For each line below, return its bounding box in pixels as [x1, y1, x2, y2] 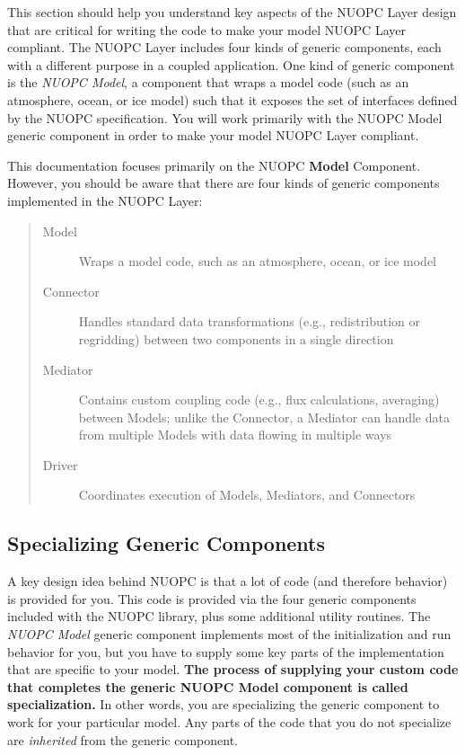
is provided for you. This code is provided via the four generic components [7, 589, 417, 608]
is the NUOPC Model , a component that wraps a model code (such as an [7, 73, 409, 92]
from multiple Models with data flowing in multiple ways [78, 425, 392, 444]
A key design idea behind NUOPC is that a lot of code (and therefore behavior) [7, 572, 448, 591]
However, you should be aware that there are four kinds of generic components [7, 173, 440, 192]
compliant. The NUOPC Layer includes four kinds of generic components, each [7, 38, 442, 57]
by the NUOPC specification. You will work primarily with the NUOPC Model [7, 108, 443, 127]
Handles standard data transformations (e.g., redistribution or [78, 312, 421, 331]
